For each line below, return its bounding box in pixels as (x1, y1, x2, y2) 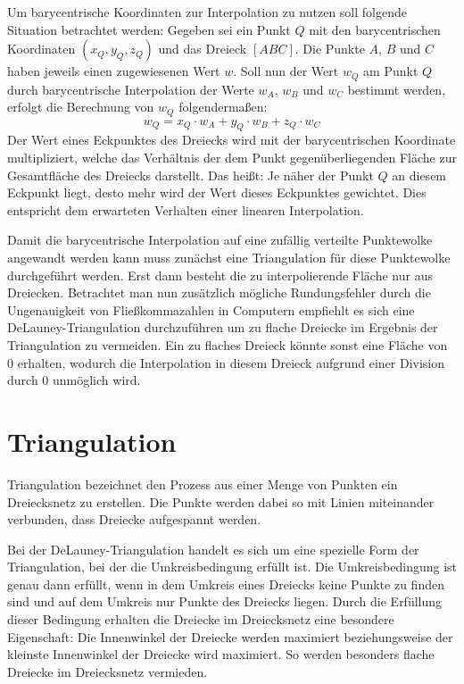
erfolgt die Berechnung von (7, 97, 154, 116)
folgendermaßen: (178, 97, 268, 116)
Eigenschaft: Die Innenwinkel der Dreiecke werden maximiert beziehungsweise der (7, 627, 453, 646)
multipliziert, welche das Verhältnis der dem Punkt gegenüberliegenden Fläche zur (7, 148, 457, 167)
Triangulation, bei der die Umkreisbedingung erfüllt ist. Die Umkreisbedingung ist (7, 557, 457, 576)
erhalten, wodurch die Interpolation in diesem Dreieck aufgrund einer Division (17, 353, 445, 371)
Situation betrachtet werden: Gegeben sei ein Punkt (7, 20, 291, 38)
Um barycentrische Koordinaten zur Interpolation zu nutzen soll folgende (7, 3, 407, 21)
